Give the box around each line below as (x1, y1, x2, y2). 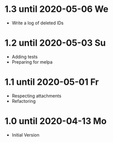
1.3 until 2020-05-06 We (4, 3, 109, 15)
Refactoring (11, 98, 36, 104)
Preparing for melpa (11, 59, 53, 65)
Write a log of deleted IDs (11, 20, 64, 26)
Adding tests (11, 54, 38, 60)
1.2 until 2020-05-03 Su (4, 37, 106, 49)
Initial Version (11, 132, 40, 138)
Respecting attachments (11, 93, 62, 99)
